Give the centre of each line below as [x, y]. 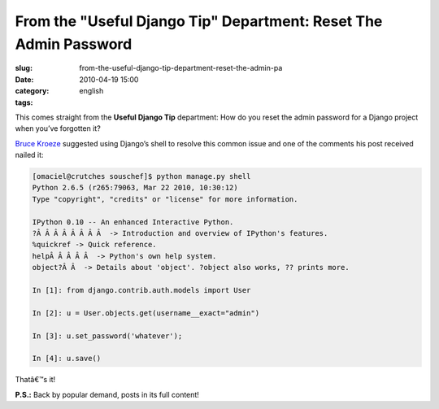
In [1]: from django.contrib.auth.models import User [141, 290]
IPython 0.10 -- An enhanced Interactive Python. [133, 222]
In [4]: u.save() [67, 359]
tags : [24, 102]
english [91, 91]
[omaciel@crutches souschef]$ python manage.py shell [141, 176]
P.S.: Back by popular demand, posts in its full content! [107, 394]
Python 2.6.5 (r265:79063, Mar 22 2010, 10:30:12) [135, 188]
